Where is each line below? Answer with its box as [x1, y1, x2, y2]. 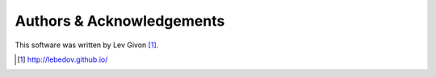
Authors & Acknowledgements [15, 12, 225, 30]
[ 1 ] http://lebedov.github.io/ [17, 55, 108, 64]
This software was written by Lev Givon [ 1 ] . [15, 40, 159, 50]
